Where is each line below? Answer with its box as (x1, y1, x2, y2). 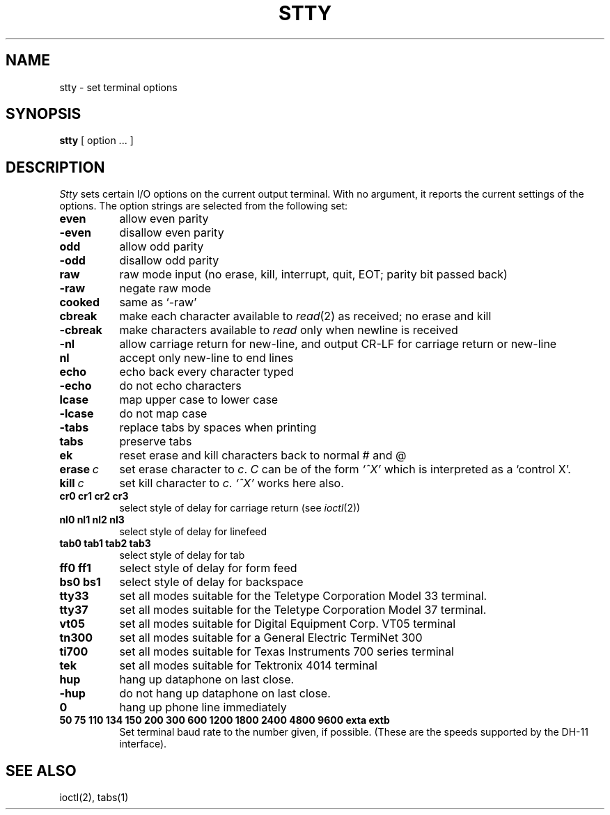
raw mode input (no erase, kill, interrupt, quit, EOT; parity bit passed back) (119, 267, 508, 282)
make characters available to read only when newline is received (119, 323, 458, 338)
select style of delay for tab (119, 549, 245, 562)
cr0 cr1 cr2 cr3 (59, 490, 129, 503)
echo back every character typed (119, 365, 294, 379)
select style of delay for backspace (119, 575, 304, 590)
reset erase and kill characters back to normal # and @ (119, 448, 407, 463)
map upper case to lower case (119, 393, 279, 407)
